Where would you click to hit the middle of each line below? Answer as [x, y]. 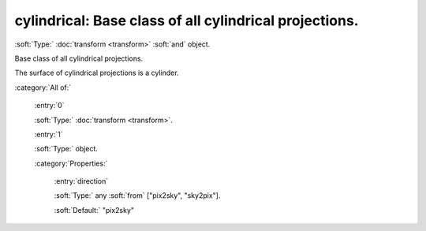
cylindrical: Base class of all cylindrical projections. [187, 20]
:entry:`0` [49, 106]
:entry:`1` [49, 134]
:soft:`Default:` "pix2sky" [94, 210]
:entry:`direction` [81, 181]
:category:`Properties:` [71, 163]
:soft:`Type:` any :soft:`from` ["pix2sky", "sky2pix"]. [137, 196]
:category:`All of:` [43, 88]
